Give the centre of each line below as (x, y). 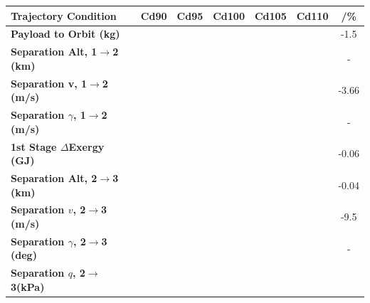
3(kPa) (28, 286)
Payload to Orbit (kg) (65, 34)
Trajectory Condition (64, 15)
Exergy (86, 146)
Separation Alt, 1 (54, 52)
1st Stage (34, 146)
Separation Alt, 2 (54, 177)
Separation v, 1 (49, 83)
